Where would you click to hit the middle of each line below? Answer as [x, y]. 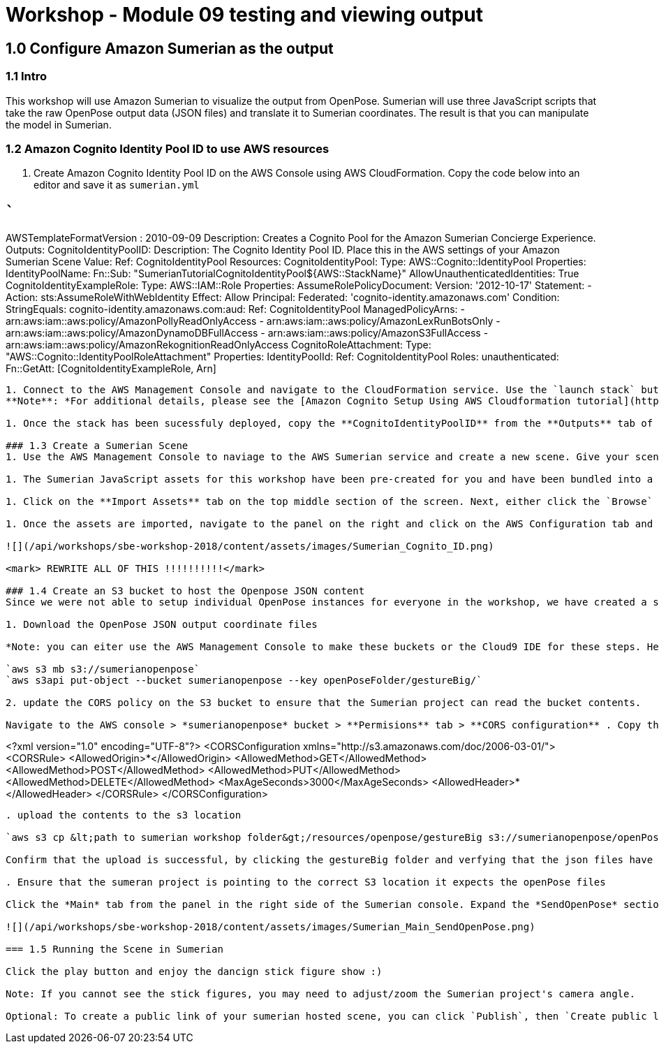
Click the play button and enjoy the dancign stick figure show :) [194, 972]
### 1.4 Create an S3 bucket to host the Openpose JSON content [185, 591]
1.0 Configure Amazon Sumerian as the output [170, 48]
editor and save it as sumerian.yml [117, 185]
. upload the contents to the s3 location [124, 815]
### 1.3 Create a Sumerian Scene [97, 446]
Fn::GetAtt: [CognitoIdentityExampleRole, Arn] [111, 369]
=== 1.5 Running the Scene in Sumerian [114, 949]
